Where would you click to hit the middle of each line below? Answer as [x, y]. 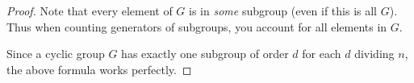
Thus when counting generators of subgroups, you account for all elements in [197, 26]
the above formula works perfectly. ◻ [99, 69]
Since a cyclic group [56, 54]
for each [322, 54]
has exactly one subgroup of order [205, 54]
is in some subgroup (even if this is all [283, 10]
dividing [374, 54]
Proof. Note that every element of [90, 10]
